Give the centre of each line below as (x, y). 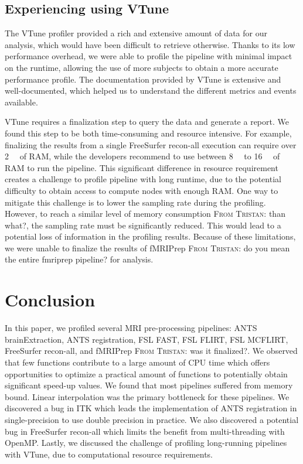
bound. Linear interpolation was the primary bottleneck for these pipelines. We (147, 396)
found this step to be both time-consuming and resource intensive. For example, (148, 133)
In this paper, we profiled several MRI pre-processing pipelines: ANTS (131, 328)
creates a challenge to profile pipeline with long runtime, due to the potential (143, 179)
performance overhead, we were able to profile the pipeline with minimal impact (149, 56)
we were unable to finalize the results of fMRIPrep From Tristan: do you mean (147, 248)
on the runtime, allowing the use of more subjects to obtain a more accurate (142, 67)
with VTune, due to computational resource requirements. (109, 454)
